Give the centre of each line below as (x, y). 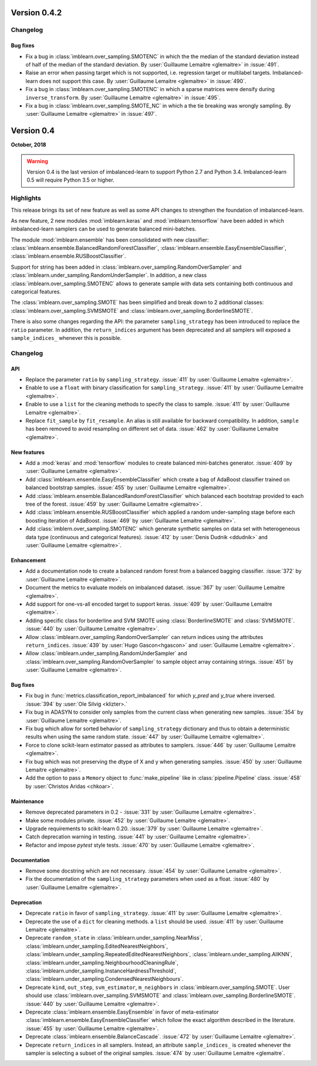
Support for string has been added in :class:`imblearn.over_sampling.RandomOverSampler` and (126, 267)
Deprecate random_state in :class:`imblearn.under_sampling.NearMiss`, (114, 938)
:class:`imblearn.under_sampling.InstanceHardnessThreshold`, (101, 971)
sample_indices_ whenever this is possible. (66, 338)
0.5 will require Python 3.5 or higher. (70, 180)
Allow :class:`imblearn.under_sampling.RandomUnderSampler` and (106, 653)
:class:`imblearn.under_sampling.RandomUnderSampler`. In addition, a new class (109, 275)
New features (28, 452)
